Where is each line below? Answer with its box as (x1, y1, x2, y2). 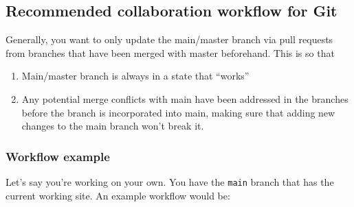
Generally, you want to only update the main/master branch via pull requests (5, 32, 333, 47)
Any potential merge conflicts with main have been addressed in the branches (21, 91, 349, 106)
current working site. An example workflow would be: (5, 188, 230, 202)
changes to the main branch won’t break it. (21, 119, 204, 133)
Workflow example (5, 147, 110, 165)
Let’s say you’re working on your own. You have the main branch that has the (5, 174, 334, 188)
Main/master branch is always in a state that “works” (21, 69, 250, 83)
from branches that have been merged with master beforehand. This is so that (5, 45, 335, 60)
